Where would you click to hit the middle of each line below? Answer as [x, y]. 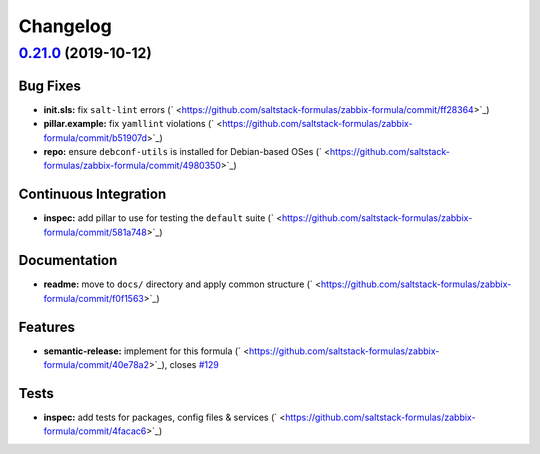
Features [46, 326]
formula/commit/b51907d [95, 137]
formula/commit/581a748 [95, 232]
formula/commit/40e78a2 [96, 365]
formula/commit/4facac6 [95, 431]
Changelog [65, 26]
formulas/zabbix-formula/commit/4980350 [132, 166]
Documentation [68, 260]
